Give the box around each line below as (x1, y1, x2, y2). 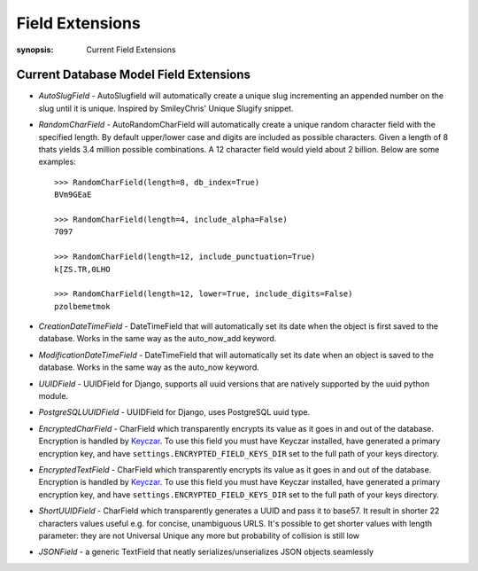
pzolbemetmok (54, 301, 111, 311)
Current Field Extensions (86, 44, 176, 55)
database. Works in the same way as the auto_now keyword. (38, 362, 260, 372)
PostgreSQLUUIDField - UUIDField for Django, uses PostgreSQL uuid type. (38, 407, 310, 418)
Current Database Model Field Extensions (16, 67, 251, 82)
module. (38, 391, 69, 402)
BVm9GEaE (54, 190, 92, 199)
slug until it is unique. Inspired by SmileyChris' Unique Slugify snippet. (38, 103, 294, 113)
